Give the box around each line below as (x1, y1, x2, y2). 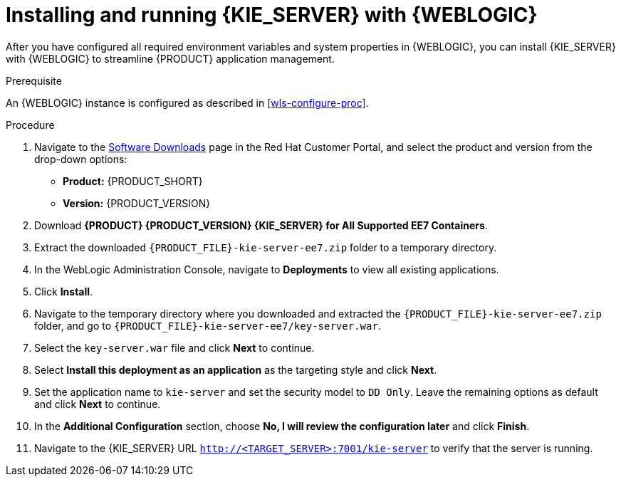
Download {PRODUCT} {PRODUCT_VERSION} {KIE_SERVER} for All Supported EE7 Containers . (34, 219, 488, 231)
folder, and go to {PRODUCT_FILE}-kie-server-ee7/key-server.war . (34, 319, 381, 332)
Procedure (6, 118, 55, 131)
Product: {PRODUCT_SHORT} (63, 174, 203, 187)
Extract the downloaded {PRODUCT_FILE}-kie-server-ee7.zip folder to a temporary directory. (34, 241, 497, 253)
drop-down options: (34, 152, 127, 165)
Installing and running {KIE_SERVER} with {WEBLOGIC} (6, 3, 538, 27)
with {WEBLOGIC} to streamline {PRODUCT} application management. (6, 52, 335, 65)
